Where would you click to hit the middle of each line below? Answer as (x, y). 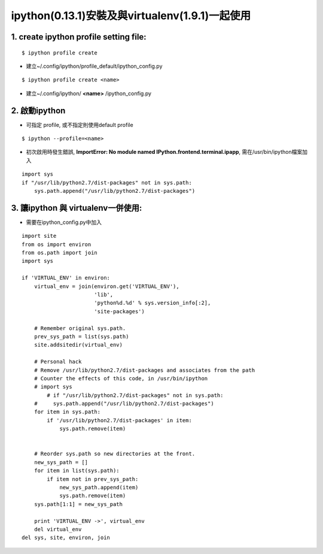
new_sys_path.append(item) (99, 487)
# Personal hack (58, 362)
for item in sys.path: (67, 412)
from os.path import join (60, 253)
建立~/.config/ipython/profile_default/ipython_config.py (94, 66)
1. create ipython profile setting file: (79, 37)
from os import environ (57, 244)
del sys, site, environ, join (66, 538)
